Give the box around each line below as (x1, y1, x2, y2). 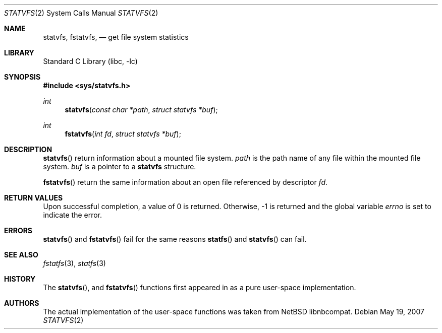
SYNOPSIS (4, 73, 41, 81)
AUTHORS (4, 299, 39, 307)
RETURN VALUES (4, 193, 63, 202)
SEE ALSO (4, 250, 38, 259)
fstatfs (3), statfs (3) (43, 259, 106, 268)
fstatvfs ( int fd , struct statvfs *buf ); (65, 129, 181, 138)
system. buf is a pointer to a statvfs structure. (43, 162, 196, 171)
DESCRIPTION (4, 145, 52, 154)
